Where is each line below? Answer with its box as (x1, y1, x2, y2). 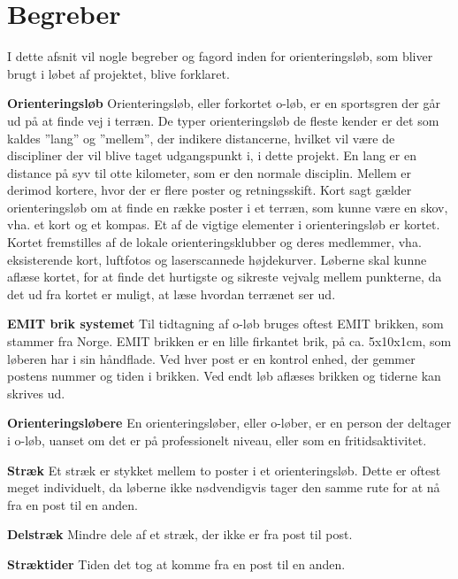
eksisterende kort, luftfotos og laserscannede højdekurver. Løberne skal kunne (7, 250, 427, 268)
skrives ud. (7, 383, 65, 402)
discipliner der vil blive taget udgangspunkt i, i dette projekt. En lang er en (7, 146, 416, 165)
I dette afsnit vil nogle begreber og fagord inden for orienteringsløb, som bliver (7, 47, 433, 66)
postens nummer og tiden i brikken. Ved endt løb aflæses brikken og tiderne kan (7, 367, 441, 385)
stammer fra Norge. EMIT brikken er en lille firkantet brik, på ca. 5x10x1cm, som (7, 332, 452, 351)
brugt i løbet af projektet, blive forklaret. (7, 64, 230, 82)
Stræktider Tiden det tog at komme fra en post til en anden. (7, 554, 346, 573)
